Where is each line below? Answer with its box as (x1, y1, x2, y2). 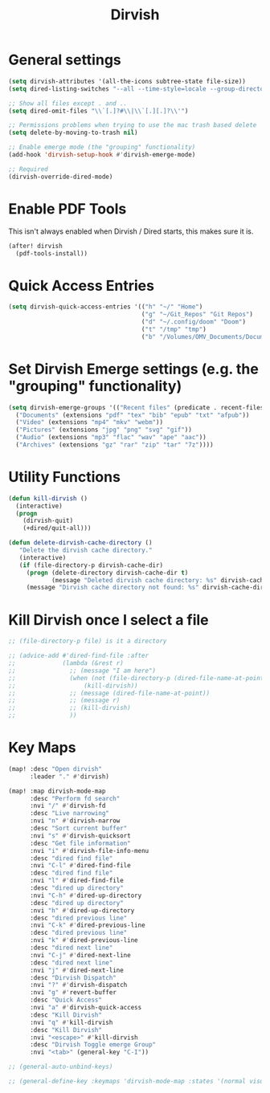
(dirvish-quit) (22, 516, 74, 525)
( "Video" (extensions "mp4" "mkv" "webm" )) (15, 418, 163, 426)
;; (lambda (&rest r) (8, 659, 125, 667)
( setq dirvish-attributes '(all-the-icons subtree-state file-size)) (8, 77, 247, 85)
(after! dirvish (8, 242, 63, 250)
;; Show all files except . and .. (8, 99, 128, 108)
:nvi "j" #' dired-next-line (29, 966, 125, 974)
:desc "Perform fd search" (29, 794, 121, 802)
